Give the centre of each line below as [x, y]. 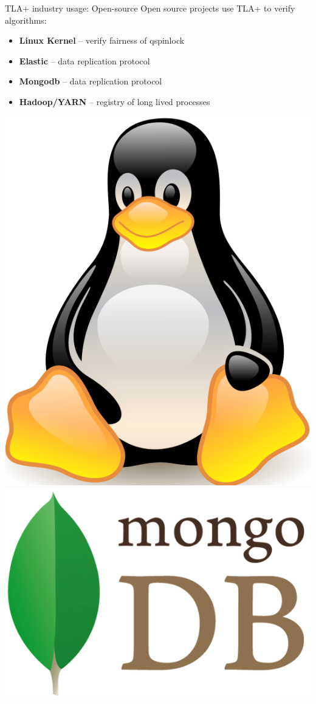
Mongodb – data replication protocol [91, 81]
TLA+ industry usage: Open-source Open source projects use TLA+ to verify [150, 8]
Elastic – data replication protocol [84, 60]
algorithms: [26, 20]
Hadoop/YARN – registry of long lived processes [115, 101]
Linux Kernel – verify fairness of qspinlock [102, 40]
